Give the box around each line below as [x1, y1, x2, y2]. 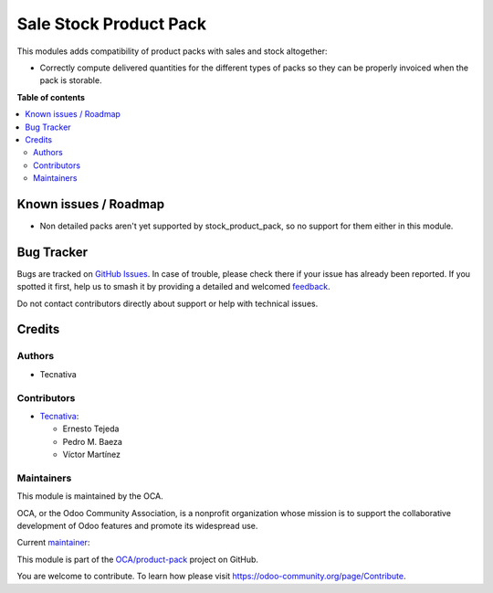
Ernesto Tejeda [62, 423, 120, 434]
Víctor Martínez [62, 449, 121, 461]
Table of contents [16, 91, 86, 102]
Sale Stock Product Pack [16, 14, 207, 34]
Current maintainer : [16, 537, 90, 548]
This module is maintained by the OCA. [16, 491, 163, 502]
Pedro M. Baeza [62, 436, 123, 447]
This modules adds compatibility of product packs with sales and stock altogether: [16, 46, 328, 57]
